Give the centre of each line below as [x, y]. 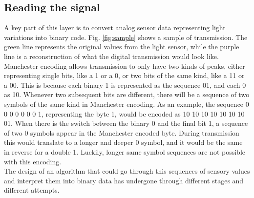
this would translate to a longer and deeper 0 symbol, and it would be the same [123, 142]
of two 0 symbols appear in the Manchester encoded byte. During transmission [122, 132]
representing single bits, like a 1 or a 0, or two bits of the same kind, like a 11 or [124, 75]
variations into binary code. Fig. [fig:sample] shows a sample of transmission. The [126, 37]
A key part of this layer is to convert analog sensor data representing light [115, 28]
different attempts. [32, 190]
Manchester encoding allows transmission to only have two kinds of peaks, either [125, 66]
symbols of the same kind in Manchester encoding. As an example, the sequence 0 [127, 104]
